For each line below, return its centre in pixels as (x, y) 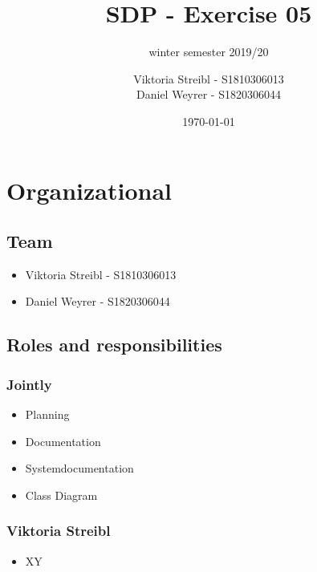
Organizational (89, 190)
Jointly (29, 384)
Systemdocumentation (79, 468)
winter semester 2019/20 (209, 52)
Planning (47, 414)
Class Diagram (61, 495)
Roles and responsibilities (114, 345)
